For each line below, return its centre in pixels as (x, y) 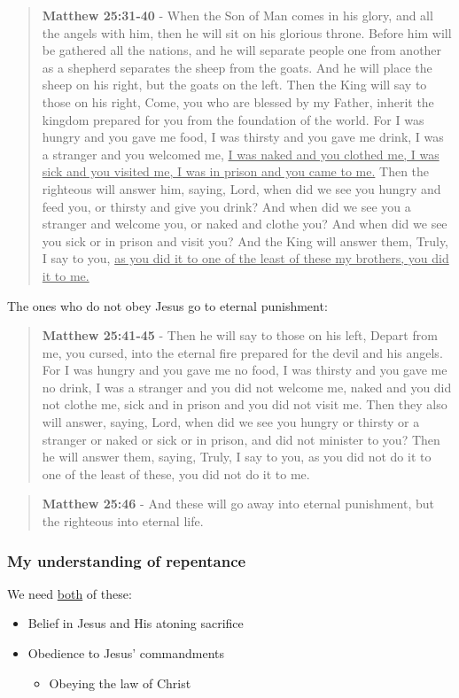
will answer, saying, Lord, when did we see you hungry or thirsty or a (231, 422)
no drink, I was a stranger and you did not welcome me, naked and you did (247, 387)
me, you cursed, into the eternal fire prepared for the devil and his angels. (242, 352)
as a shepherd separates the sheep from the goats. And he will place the (237, 67)
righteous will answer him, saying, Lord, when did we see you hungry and (241, 188)
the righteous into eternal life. (123, 521)
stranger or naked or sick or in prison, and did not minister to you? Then (241, 439)
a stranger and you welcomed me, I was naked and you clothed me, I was (241, 154)
